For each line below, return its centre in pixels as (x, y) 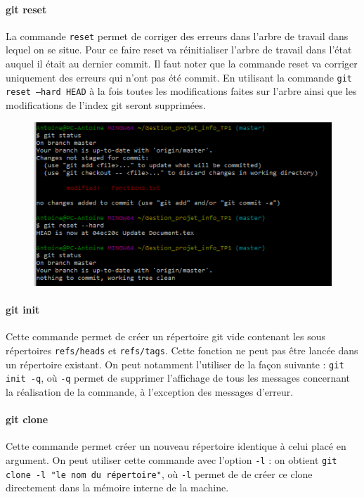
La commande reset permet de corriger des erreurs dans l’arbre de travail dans (177, 35)
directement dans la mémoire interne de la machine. (117, 488)
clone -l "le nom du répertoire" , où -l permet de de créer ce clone (159, 473)
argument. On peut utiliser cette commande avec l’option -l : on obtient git (171, 459)
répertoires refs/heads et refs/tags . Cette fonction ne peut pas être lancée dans (182, 350)
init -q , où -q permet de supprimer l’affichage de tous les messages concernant (178, 378)
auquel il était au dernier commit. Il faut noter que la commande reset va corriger (182, 64)
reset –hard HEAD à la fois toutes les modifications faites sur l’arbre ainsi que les (181, 91)
